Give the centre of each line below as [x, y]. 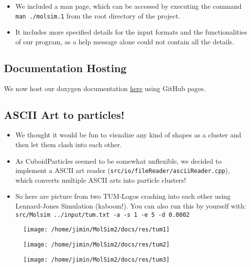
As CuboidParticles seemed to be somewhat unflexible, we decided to [118, 161]
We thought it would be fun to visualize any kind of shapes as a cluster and [128, 135]
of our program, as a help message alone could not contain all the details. [125, 41]
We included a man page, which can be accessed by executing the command [128, 6]
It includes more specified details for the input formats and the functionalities [131, 32]
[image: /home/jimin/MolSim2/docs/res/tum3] [97, 259]
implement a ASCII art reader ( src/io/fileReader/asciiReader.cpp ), [123, 170]
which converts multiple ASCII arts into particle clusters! [101, 180]
